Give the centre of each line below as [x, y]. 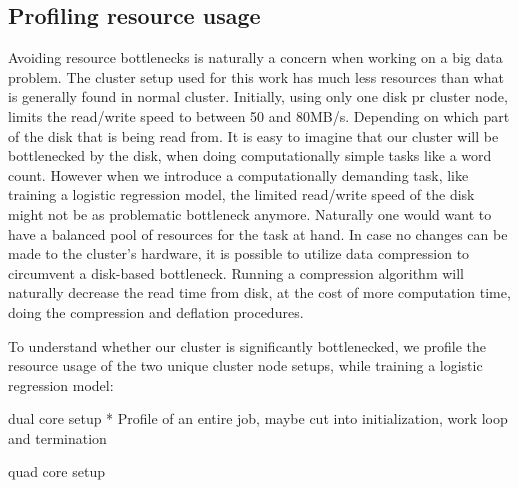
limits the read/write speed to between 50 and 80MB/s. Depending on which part [259, 115]
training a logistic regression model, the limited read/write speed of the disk [241, 194]
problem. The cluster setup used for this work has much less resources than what [256, 76]
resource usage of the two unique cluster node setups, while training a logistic [245, 365]
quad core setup [56, 471]
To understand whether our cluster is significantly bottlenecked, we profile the [247, 345]
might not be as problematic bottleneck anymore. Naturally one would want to [250, 213]
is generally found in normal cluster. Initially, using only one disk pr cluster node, [258, 96]
